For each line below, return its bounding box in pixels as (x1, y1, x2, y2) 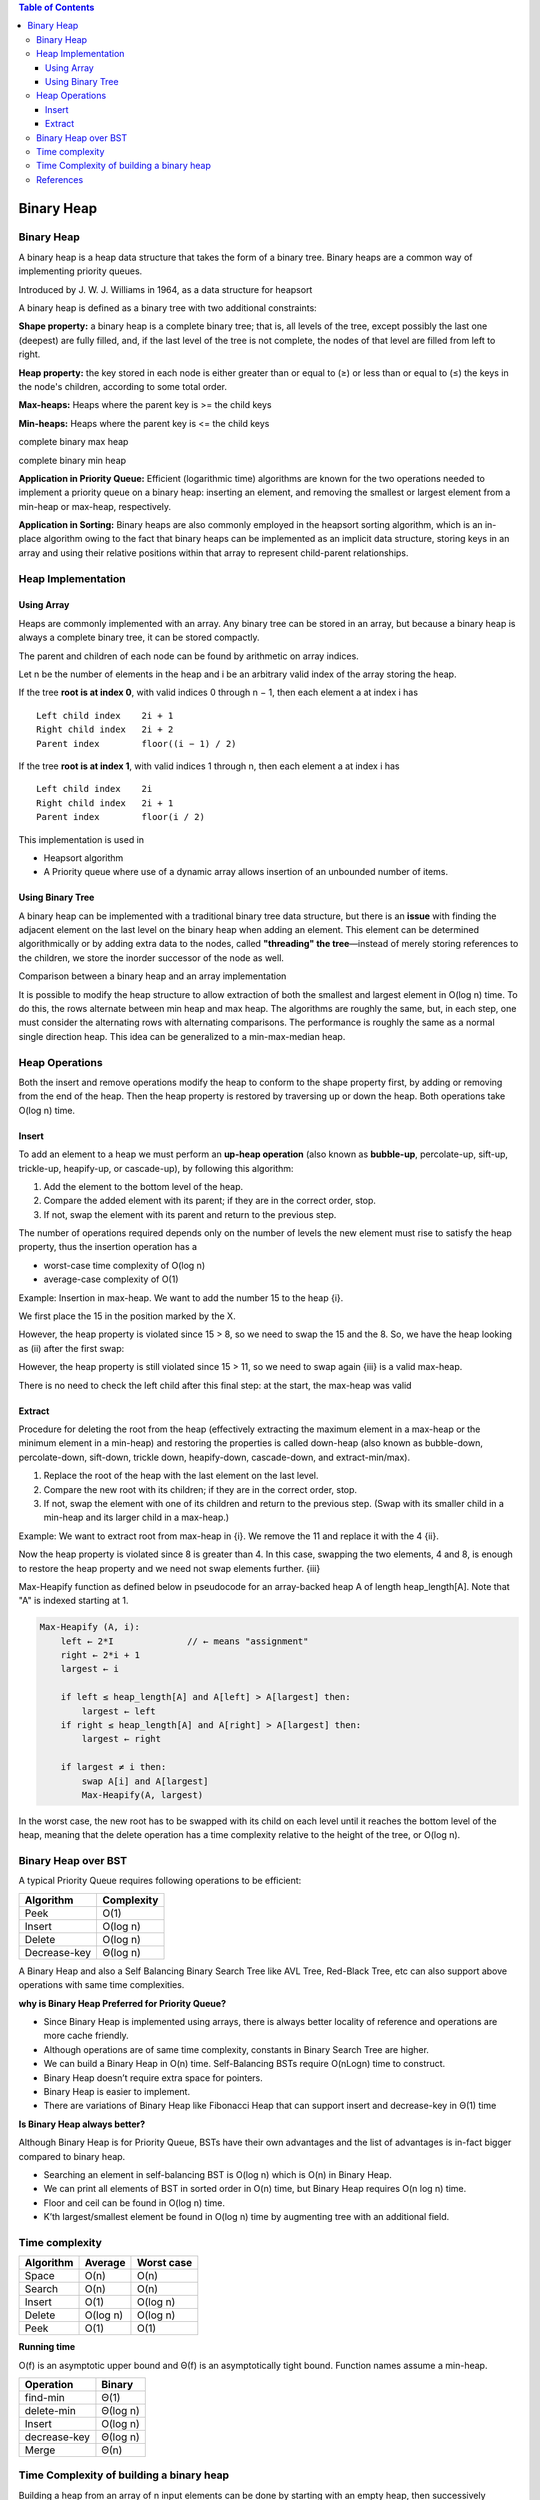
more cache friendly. (43, 2030, 129, 2042)
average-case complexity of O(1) (43, 1273, 179, 1285)
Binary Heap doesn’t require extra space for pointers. (43, 2071, 264, 2084)
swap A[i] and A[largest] (81, 1775, 209, 1787)
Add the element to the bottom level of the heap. (43, 1180, 244, 1192)
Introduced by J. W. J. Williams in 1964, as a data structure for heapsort (18, 283, 313, 295)
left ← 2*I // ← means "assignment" (60, 1635, 309, 1647)
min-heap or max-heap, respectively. (18, 500, 172, 512)
